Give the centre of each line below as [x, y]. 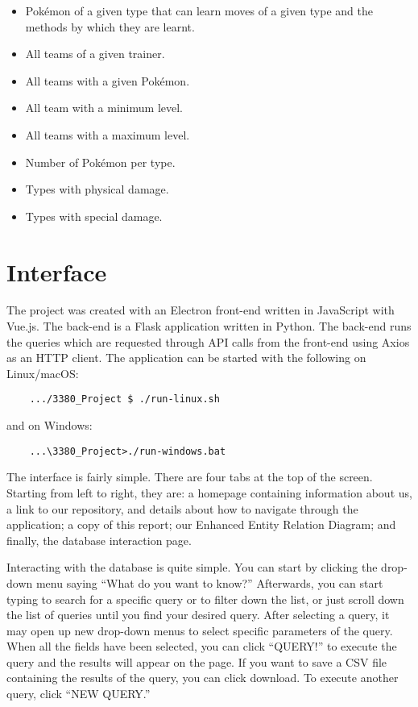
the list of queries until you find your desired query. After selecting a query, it [198, 615]
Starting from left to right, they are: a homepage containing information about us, [209, 492]
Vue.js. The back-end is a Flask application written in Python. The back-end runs [209, 326]
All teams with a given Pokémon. [108, 80]
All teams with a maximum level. [108, 134]
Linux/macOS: [43, 373]
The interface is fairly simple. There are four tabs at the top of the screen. [190, 477]
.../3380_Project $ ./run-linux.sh [124, 399]
